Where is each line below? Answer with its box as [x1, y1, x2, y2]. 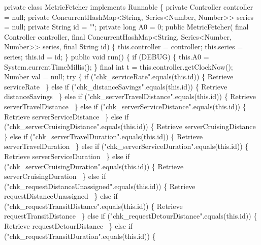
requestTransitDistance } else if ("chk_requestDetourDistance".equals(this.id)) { [4, 210, 257, 221]
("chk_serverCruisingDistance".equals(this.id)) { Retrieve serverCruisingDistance [4, 121, 256, 132]
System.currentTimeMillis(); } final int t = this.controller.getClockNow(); [4, 61, 233, 72]
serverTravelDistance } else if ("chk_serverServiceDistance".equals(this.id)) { [4, 101, 246, 111]
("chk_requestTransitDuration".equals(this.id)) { [4, 230, 156, 241]
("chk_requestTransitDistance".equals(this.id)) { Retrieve [4, 200, 183, 211]
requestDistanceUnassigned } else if [4, 191, 118, 201]
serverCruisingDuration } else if [4, 171, 106, 181]
